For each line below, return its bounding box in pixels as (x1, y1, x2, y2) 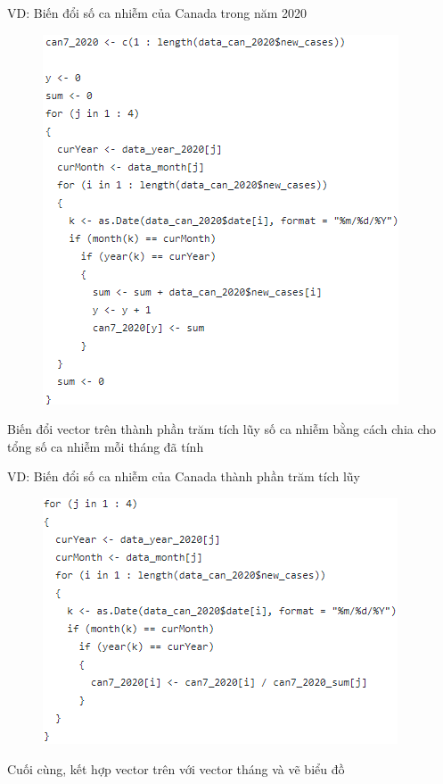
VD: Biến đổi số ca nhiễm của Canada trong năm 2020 (7, 4, 308, 21)
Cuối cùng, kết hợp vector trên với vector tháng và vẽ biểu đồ (7, 759, 345, 778)
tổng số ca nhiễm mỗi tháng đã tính (7, 437, 204, 455)
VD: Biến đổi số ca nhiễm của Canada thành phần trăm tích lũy (7, 467, 361, 486)
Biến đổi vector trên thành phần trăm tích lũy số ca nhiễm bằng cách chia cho (7, 420, 437, 438)
